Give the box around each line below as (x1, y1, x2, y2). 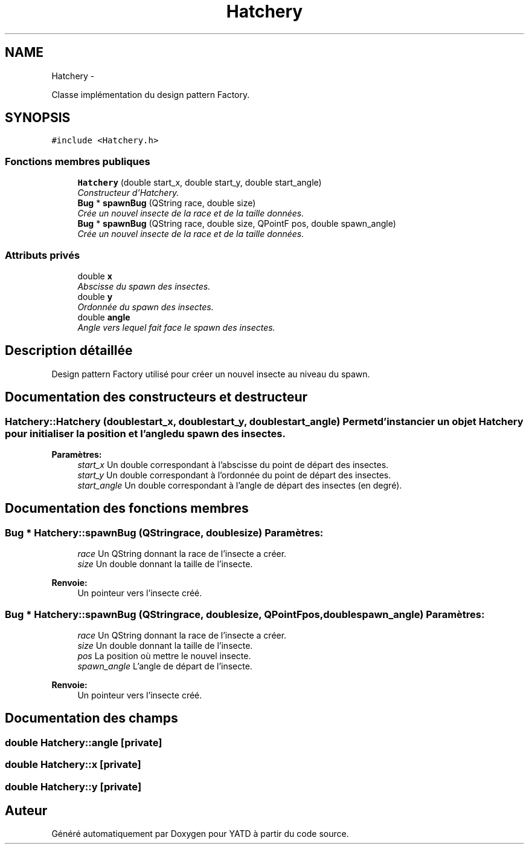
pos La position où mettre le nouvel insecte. (77, 650, 251, 661)
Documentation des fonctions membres (5, 501, 249, 516)
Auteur (5, 802, 48, 818)
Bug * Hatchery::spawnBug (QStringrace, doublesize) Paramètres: (5, 526, 324, 539)
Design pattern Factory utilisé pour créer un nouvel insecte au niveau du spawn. (51, 368, 370, 379)
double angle (77, 311, 130, 322)
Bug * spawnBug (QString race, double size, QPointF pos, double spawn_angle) (77, 218, 396, 229)
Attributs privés (5, 249, 80, 261)
